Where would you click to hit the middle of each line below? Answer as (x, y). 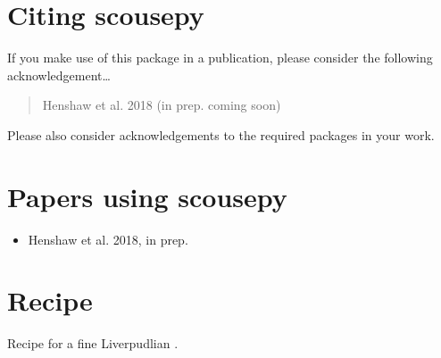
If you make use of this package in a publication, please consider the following (220, 58)
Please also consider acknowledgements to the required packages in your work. (221, 134)
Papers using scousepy (147, 196)
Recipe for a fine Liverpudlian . (93, 343)
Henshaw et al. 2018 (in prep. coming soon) (162, 105)
